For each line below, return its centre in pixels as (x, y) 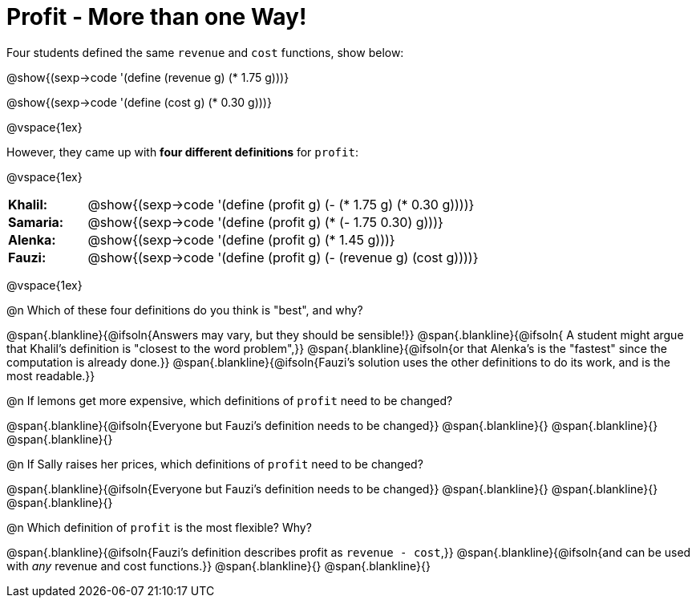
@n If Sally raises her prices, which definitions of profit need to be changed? (215, 464)
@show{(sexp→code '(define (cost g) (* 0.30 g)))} (139, 102)
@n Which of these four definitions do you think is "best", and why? (185, 310)
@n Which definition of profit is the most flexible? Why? (159, 527)
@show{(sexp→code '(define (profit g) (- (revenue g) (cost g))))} (283, 257)
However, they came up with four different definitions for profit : (182, 152)
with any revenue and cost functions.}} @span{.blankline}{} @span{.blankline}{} (219, 565)
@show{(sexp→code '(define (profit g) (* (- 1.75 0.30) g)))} (265, 222)
